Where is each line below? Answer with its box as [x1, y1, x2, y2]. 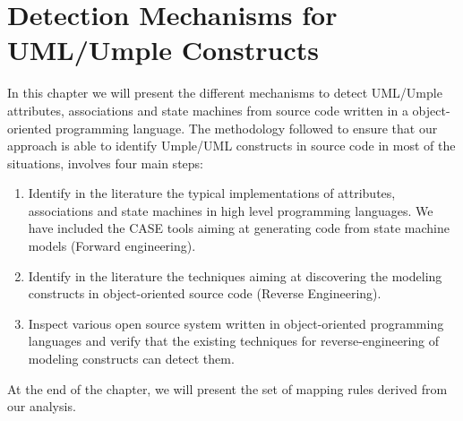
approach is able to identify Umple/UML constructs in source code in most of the [7, 136, 456, 155]
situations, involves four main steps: [7, 153, 203, 172]
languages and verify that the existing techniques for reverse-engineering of [28, 331, 440, 350]
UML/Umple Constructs [7, 31, 319, 68]
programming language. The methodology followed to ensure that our [56, 118, 438, 137]
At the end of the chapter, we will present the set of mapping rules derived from [7, 379, 448, 398]
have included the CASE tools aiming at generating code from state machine [28, 219, 450, 237]
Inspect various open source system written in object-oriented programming [28, 314, 444, 332]
